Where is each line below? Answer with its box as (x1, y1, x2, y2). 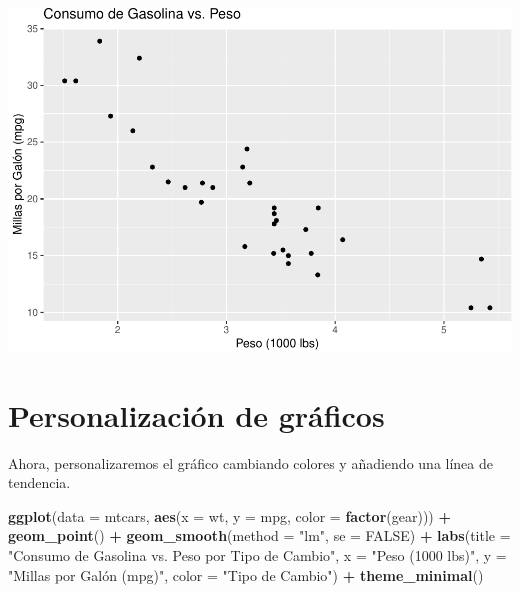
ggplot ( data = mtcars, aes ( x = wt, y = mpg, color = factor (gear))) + (8, 505, 451, 526)
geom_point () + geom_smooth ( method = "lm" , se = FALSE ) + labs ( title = (8, 525, 511, 546)
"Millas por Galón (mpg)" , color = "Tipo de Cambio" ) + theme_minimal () (8, 564, 484, 585)
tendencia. (8, 472, 71, 493)
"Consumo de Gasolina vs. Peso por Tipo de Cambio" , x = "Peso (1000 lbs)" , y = (8, 544, 507, 565)
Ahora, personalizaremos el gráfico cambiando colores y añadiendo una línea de (8, 452, 493, 473)
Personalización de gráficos (8, 394, 385, 435)
